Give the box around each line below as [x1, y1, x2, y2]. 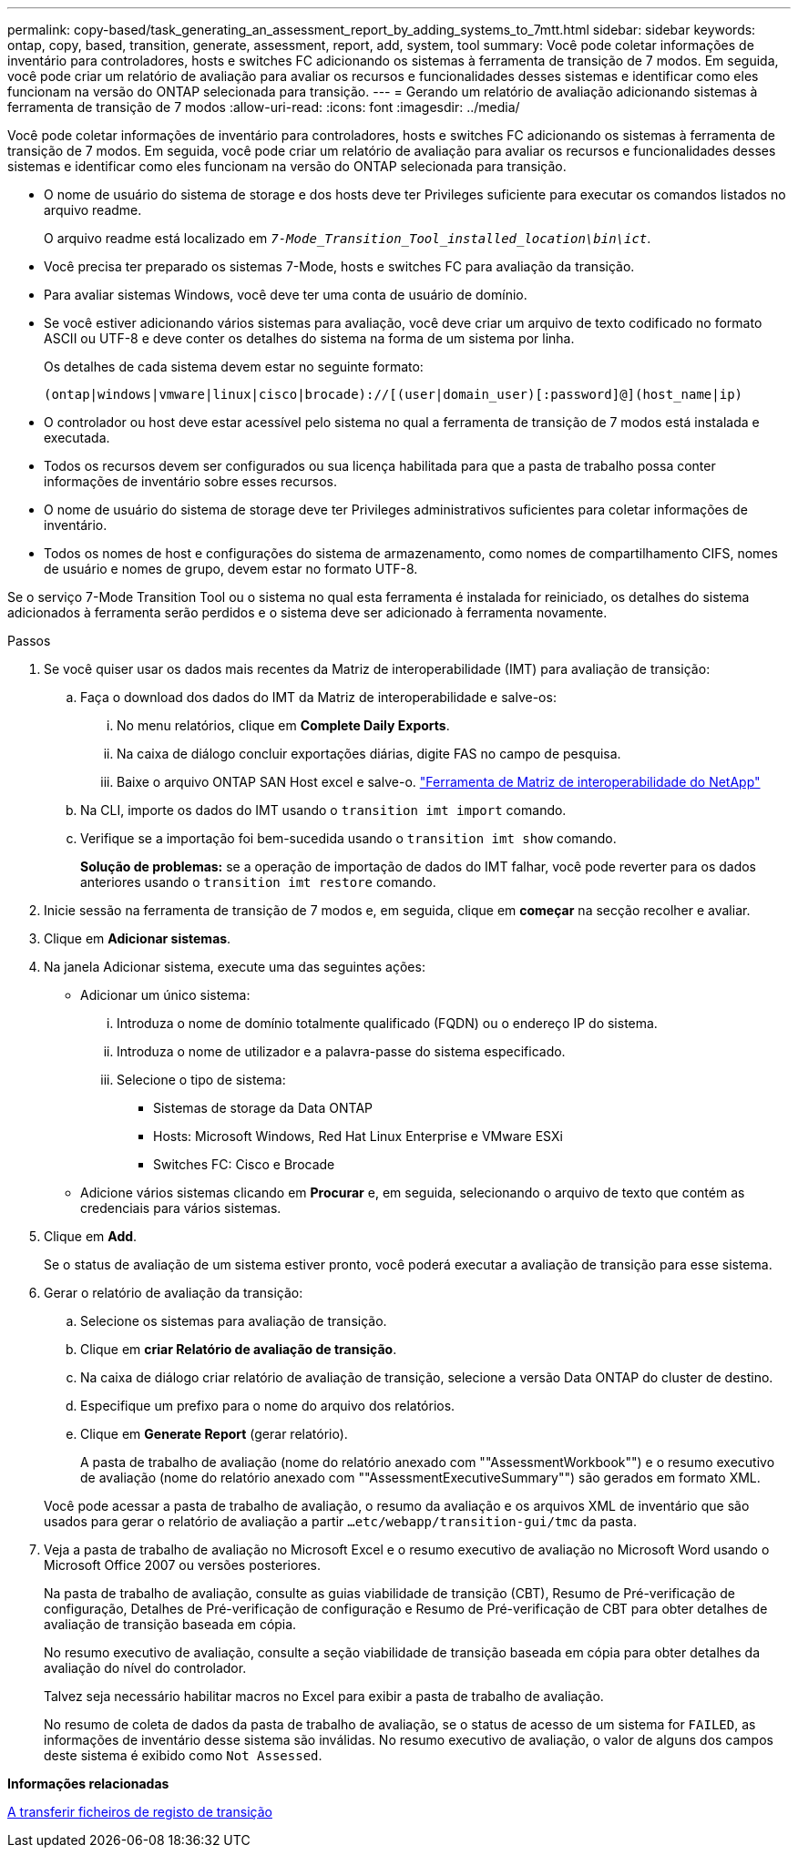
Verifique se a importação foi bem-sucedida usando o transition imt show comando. [80, 831, 617, 846]
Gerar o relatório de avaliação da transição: [44, 1285, 303, 1300]
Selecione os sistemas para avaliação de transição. [80, 1313, 387, 1329]
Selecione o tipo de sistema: [117, 1072, 286, 1087]
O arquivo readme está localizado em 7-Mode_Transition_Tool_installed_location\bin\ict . [44, 230, 651, 246]
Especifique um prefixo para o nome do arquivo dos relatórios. [80, 1398, 455, 1413]
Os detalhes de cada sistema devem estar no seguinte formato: [44, 359, 424, 374]
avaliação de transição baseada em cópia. [44, 1616, 297, 1632]
